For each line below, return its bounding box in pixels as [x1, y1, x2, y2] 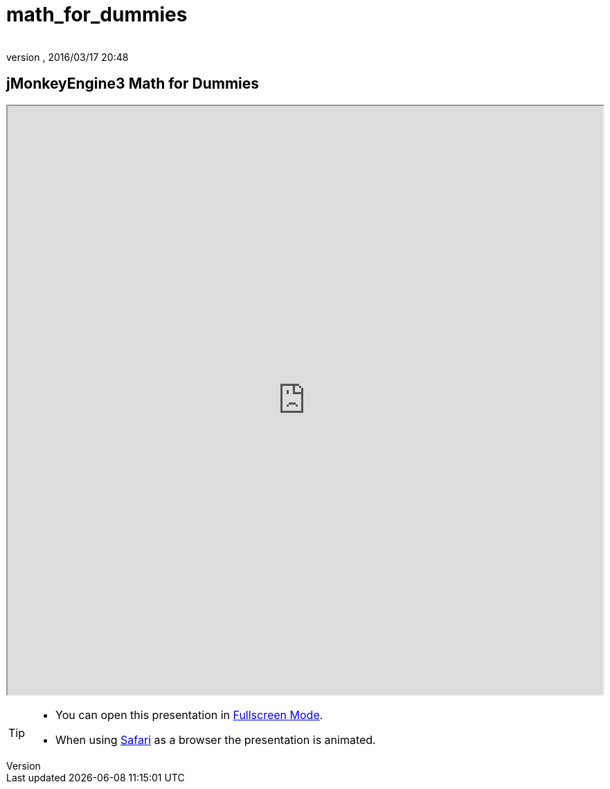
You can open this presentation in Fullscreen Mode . [55, 707, 323, 722]
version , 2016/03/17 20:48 [6, 51, 129, 63]
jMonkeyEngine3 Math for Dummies [6, 75, 260, 93]
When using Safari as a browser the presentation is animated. [55, 732, 376, 747]
